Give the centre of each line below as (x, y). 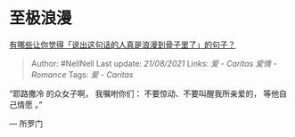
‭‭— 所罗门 (26, 123)
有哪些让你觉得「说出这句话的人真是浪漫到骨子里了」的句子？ (123, 44)
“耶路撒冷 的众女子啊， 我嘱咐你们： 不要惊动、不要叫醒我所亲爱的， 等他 (144, 93)
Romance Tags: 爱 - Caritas (82, 74)
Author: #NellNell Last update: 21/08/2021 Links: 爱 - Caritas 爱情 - (154, 63)
